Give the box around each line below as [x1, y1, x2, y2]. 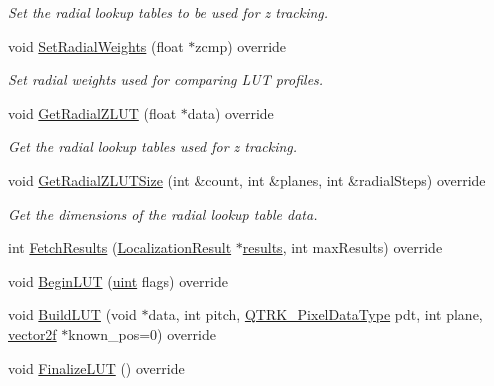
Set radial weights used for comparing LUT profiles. [8, 69, 324, 90]
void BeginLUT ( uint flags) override [8, 270, 228, 291]
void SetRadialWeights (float [8, 35, 184, 56]
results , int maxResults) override [242, 237, 443, 258]
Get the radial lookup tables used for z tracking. [8, 136, 298, 157]
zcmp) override [195, 35, 287, 56]
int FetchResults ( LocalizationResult [8, 237, 232, 258]
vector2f [8, 323, 57, 344]
